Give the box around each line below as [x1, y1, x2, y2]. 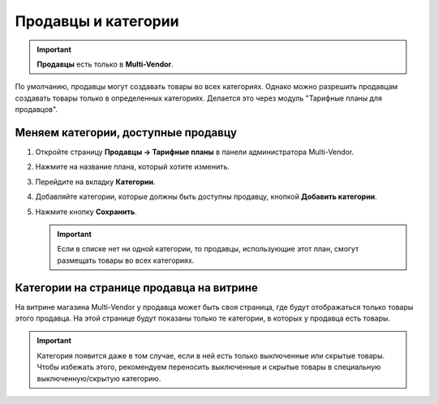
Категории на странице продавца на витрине [15, 281, 259, 294]
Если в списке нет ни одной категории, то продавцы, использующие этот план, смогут [57, 244, 359, 254]
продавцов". [15, 105, 58, 114]
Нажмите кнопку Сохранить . [35, 207, 137, 217]
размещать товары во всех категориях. [57, 256, 195, 265]
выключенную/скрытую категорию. [36, 373, 161, 383]
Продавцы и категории [15, 12, 179, 30]
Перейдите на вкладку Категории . [35, 177, 156, 187]
